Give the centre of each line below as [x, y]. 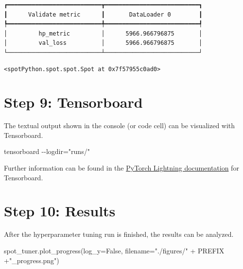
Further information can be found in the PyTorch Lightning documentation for [121, 168]
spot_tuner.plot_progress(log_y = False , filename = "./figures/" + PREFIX [114, 250]
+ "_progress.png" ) [32, 260]
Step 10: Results [60, 211]
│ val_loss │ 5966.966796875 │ [103, 43]
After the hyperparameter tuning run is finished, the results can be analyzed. [119, 234]
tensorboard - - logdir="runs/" [47, 151]
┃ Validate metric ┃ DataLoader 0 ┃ [103, 14]
